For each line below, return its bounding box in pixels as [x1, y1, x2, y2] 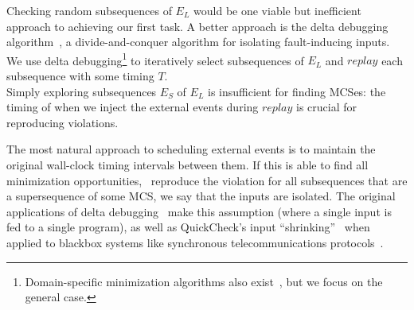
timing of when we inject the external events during [6, 99, 259, 115]
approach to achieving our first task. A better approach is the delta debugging [6, 17, 389, 34]
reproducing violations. [6, 114, 119, 130]
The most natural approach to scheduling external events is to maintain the [6, 141, 376, 157]
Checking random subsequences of [6, 2, 172, 18]
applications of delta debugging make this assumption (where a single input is [6, 203, 392, 219]
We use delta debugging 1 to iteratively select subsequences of [6, 49, 304, 68]
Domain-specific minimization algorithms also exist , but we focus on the [25, 273, 383, 289]
